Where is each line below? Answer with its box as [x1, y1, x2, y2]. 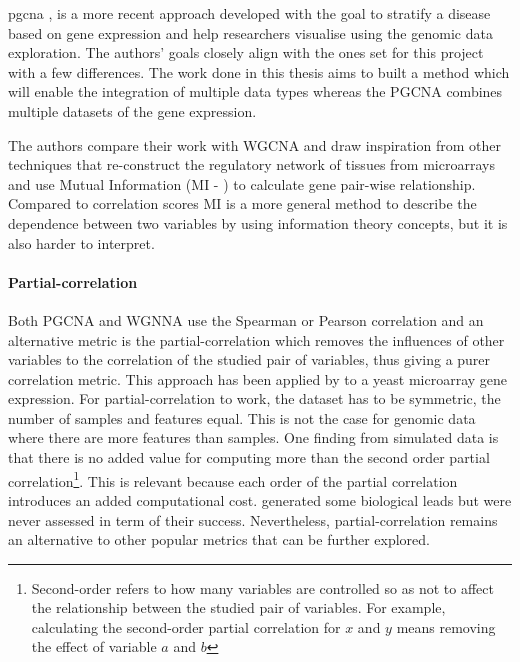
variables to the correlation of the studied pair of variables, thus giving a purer [8, 349, 491, 370]
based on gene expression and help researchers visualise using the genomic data [8, 22, 493, 43]
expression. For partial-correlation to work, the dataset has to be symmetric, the [8, 388, 501, 409]
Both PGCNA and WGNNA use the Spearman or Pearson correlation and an [8, 309, 484, 330]
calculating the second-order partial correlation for [31, 616, 341, 637]
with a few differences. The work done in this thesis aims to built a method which [8, 61, 510, 82]
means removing [396, 616, 496, 637]
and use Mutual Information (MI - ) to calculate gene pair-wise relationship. [8, 173, 476, 194]
